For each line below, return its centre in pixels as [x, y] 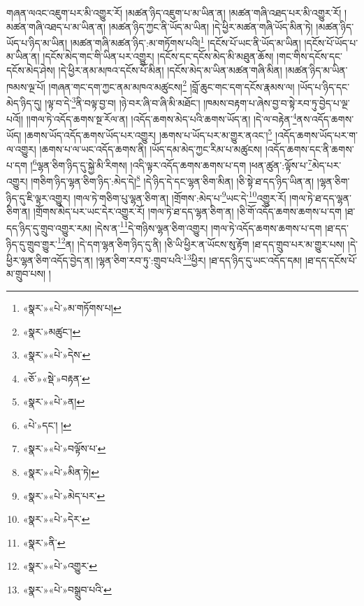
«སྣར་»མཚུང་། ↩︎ [52, 331]
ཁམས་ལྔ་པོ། [26, 86]
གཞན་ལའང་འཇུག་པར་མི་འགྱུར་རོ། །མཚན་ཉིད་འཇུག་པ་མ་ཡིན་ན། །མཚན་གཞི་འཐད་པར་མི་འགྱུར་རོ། [174, 13]
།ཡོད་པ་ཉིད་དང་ [324, 86]
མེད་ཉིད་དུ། [24, 102]
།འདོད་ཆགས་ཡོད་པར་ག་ [316, 135]
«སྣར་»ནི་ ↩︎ [44, 542]
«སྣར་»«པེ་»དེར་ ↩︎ [56, 519]
